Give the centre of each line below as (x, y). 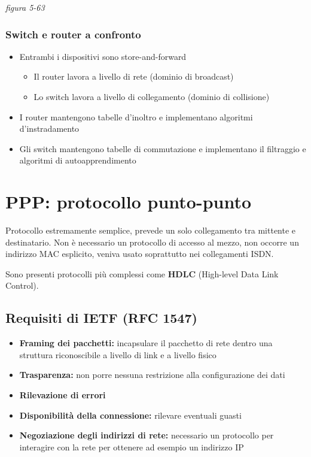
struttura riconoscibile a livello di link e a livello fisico (118, 354)
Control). (22, 285)
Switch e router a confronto (73, 34)
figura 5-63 (25, 7)
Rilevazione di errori (62, 395)
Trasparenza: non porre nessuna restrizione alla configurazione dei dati (152, 375)
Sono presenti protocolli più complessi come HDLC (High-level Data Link (142, 273)
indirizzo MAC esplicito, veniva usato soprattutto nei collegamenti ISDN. (140, 254)
